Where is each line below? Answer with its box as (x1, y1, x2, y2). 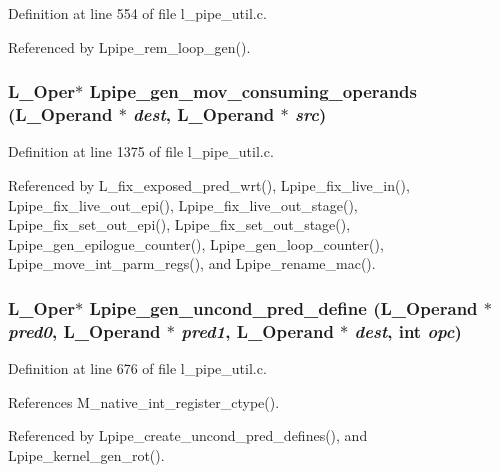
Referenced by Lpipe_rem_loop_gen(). (8, 36, 251, 57)
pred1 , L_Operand (181, 318, 334, 343)
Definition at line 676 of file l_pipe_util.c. (8, 358, 267, 379)
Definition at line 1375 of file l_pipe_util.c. (8, 141, 274, 162)
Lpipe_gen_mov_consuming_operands (89, 79, 417, 104)
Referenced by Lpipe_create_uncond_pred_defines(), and (8, 425, 368, 446)
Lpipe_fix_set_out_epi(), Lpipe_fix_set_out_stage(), (8, 214, 351, 235)
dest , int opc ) (354, 318, 462, 343)
